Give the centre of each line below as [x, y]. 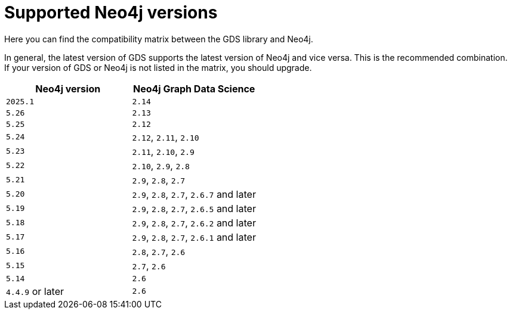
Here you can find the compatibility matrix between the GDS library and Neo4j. [159, 39]
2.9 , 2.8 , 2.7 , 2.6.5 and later [194, 208]
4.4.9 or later [35, 291]
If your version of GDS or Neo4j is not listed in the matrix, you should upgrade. [158, 67]
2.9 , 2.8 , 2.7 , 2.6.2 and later [194, 223]
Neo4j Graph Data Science [194, 88]
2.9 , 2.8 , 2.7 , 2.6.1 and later [194, 237]
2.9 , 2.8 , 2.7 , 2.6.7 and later [194, 194]
